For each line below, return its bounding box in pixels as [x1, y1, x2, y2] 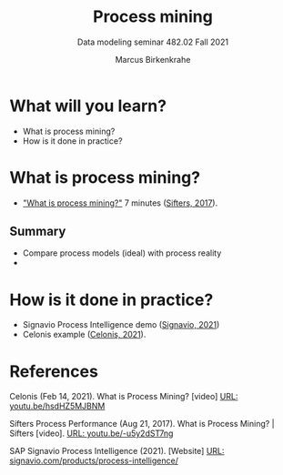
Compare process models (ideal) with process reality [22, 248, 222, 258]
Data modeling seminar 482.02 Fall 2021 [76, 36, 229, 47]
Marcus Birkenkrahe [115, 54, 191, 65]
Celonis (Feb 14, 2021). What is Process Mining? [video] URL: [9, 391, 238, 402]
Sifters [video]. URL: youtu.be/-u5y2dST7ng [9, 428, 174, 439]
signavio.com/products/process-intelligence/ [9, 455, 179, 466]
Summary [9, 224, 66, 239]
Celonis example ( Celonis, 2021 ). [22, 329, 147, 340]
